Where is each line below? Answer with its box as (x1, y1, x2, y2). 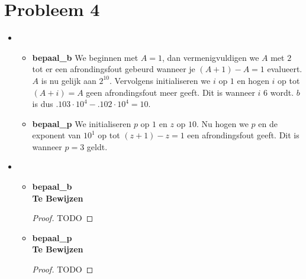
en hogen (237, 74, 269, 86)
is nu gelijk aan (41, 74, 96, 86)
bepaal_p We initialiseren (32, 117, 131, 129)
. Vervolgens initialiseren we (109, 74, 211, 86)
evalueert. (267, 63, 302, 75)
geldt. (86, 140, 108, 153)
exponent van (32, 129, 81, 141)
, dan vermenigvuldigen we (162, 51, 259, 63)
